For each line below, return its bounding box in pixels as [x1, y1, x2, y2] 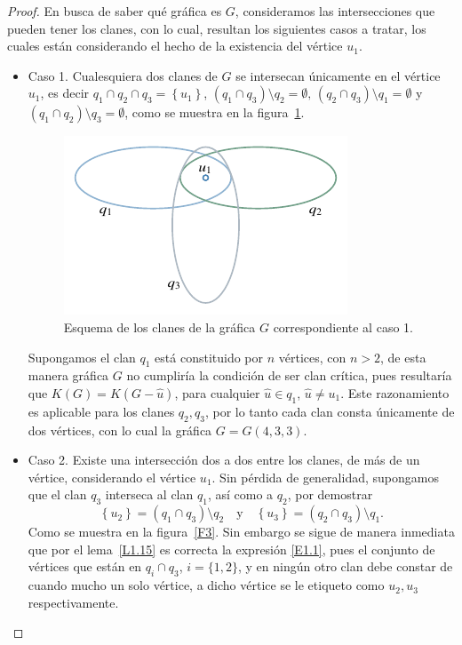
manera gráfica [28, 366, 109, 385]
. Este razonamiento [340, 383, 450, 402]
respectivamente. [28, 593, 119, 611]
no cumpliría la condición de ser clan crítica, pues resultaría [126, 366, 452, 385]
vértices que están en [28, 557, 142, 576]
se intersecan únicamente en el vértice [235, 66, 441, 84]
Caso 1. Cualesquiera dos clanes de [28, 66, 218, 84]
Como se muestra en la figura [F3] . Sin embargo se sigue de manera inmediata [28, 522, 455, 541]
